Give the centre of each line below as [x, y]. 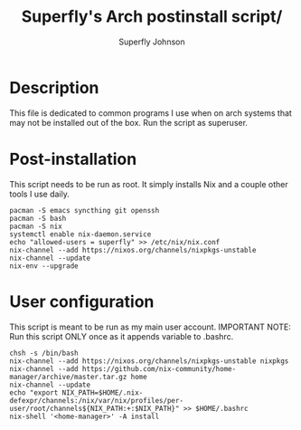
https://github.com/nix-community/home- [159, 368]
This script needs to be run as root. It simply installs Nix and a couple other [149, 184]
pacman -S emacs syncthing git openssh [85, 210]
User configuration [82, 301]
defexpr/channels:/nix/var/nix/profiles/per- [96, 400]
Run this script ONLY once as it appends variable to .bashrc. [122, 336]
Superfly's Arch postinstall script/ [152, 17]
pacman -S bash [38, 218]
